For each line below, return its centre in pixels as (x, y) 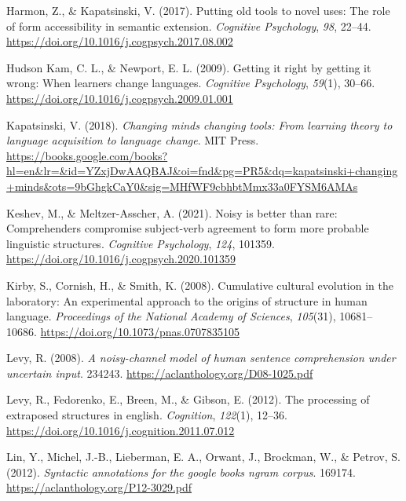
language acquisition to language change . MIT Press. (133, 140)
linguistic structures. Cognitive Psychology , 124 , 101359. (141, 243)
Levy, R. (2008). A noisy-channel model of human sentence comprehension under (201, 358)
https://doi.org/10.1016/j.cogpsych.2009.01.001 (120, 98)
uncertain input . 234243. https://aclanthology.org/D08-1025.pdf (160, 373)
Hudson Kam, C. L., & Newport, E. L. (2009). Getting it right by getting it (189, 67)
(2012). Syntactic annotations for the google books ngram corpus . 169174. (181, 472)
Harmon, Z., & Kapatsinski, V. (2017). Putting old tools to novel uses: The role (198, 10)
